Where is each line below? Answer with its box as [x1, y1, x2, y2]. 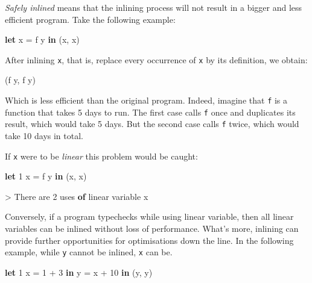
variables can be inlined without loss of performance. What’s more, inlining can [5, 222, 299, 235]
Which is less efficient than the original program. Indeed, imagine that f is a [5, 94, 288, 107]
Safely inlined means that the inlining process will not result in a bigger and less [5, 1, 302, 13]
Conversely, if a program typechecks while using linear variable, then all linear [5, 210, 294, 223]
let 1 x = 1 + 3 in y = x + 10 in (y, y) [5, 266, 153, 278]
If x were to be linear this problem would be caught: [5, 149, 198, 162]
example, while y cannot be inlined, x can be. [5, 246, 173, 258]
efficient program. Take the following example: [5, 13, 176, 25]
